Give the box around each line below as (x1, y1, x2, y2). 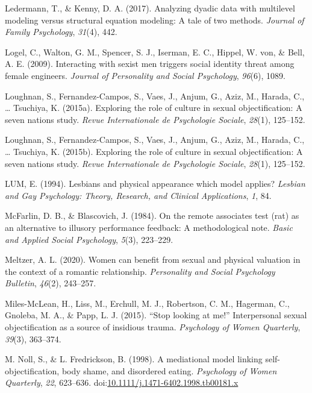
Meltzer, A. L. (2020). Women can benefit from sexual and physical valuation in (5, 253, 301, 266)
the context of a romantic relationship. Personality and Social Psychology (5, 265, 275, 277)
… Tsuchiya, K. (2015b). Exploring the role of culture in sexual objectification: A (5, 145, 303, 157)
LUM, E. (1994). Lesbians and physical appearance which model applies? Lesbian (5, 177, 305, 190)
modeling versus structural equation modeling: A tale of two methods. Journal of (5, 13, 304, 26)
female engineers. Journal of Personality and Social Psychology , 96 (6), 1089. (5, 69, 285, 81)
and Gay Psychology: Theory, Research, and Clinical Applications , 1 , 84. (5, 189, 272, 201)
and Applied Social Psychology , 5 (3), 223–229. (5, 233, 173, 245)
